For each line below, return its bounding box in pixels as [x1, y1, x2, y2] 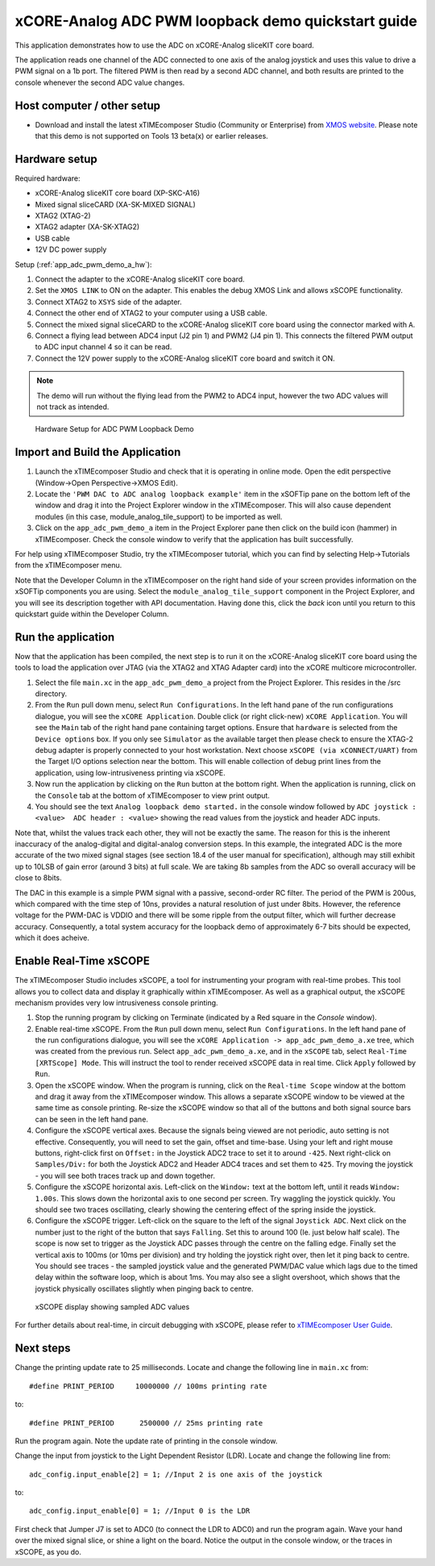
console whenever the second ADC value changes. [14, 77, 185, 87]
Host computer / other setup [14, 98, 161, 112]
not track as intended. [36, 402, 110, 411]
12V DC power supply [35, 244, 107, 254]
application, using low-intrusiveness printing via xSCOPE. [35, 767, 226, 778]
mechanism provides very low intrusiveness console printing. [14, 997, 218, 1008]
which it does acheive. [14, 933, 90, 943]
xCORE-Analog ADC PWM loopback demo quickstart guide [14, 12, 418, 30]
